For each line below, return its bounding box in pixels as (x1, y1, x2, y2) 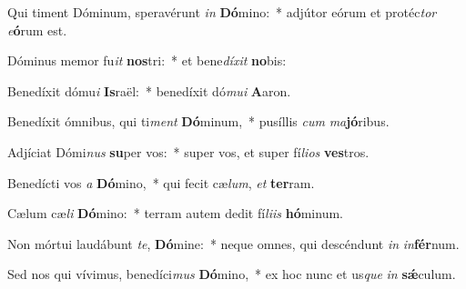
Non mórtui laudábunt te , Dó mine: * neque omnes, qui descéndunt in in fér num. (7, 234, 460, 253)
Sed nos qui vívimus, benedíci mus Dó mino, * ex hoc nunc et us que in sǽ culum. (7, 264, 456, 284)
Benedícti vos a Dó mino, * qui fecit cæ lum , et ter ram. (7, 173, 315, 192)
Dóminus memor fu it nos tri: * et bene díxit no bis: (7, 51, 287, 70)
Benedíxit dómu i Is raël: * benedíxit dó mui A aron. (7, 81, 291, 100)
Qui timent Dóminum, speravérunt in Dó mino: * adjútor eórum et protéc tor (7, 3, 437, 21)
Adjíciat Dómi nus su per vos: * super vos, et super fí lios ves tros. (7, 142, 370, 161)
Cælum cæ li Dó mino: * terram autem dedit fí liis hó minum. (7, 204, 343, 223)
